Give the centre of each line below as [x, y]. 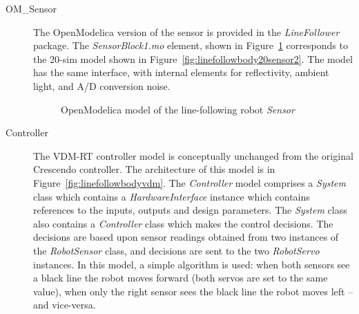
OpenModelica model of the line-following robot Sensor [178, 109]
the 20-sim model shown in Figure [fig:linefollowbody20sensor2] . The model [193, 58]
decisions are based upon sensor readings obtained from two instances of [186, 237]
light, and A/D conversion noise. [102, 85]
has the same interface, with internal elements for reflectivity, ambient [181, 72]
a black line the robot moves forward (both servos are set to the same [181, 278]
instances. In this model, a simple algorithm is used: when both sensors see [192, 264]
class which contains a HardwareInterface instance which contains [172, 196]
